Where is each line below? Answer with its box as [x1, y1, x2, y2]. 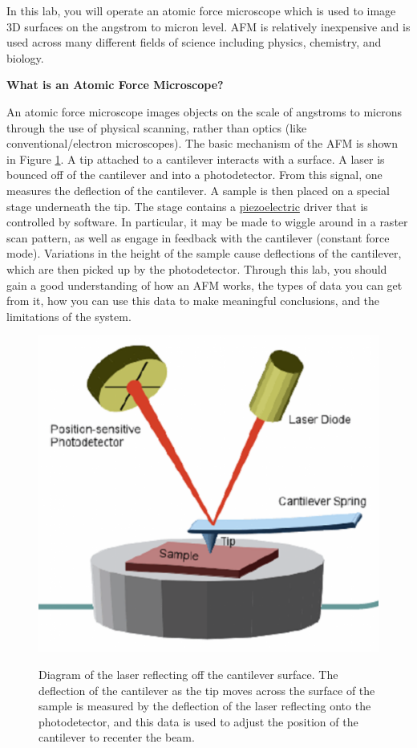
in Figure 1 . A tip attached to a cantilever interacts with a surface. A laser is [6, 150, 385, 167]
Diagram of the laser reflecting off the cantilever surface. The [38, 666, 338, 683]
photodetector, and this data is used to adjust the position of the [38, 713, 358, 730]
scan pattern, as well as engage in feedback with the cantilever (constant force [6, 229, 390, 246]
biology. [6, 49, 44, 66]
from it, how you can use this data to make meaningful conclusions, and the [6, 292, 380, 309]
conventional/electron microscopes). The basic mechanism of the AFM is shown [6, 135, 398, 152]
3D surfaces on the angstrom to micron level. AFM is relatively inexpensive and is [6, 18, 411, 35]
